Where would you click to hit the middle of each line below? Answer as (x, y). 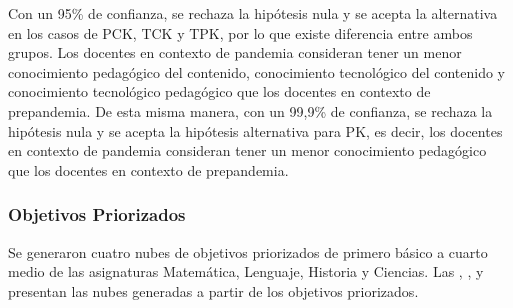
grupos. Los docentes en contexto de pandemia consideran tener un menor (235, 52)
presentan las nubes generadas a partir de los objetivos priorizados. (213, 290)
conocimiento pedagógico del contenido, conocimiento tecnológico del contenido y (256, 71)
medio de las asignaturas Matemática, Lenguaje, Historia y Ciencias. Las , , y (246, 271)
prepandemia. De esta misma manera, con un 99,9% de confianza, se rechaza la (250, 110)
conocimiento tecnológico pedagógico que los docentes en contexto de (219, 91)
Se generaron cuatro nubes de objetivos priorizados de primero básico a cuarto (248, 251)
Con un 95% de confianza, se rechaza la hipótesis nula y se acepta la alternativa (253, 13)
